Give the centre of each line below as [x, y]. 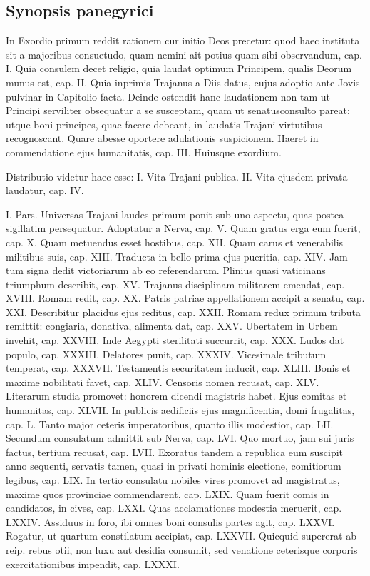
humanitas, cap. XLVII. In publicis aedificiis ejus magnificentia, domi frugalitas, [180, 410]
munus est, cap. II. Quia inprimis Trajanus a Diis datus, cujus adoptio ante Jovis [183, 82]
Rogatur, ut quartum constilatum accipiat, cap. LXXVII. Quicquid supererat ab [181, 536]
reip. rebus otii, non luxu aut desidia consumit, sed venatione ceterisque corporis [182, 549]
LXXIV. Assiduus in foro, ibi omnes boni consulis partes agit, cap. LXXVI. [170, 521]
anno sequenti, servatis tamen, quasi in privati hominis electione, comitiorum [174, 466]
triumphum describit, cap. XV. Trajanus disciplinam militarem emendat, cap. [175, 284]
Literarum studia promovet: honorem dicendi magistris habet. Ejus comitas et [176, 396]
